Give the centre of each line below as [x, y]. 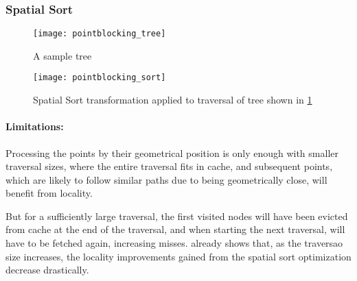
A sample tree [62, 55]
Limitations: [35, 126]
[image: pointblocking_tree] [100, 34]
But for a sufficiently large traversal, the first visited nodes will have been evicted [177, 216]
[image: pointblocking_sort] [100, 78]
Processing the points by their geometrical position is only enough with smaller [172, 152]
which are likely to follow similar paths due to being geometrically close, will [166, 179]
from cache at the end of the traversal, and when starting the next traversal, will [175, 229]
